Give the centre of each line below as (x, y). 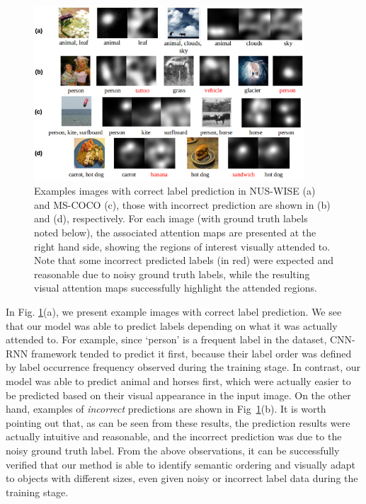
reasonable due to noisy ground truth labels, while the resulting (172, 274)
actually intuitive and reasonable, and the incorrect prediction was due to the (174, 436)
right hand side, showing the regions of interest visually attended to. (182, 246)
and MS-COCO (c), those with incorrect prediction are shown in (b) (182, 204)
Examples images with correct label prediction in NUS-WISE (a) (175, 191)
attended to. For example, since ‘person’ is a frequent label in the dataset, (166, 339)
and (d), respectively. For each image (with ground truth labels (171, 218)
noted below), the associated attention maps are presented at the (175, 233)
